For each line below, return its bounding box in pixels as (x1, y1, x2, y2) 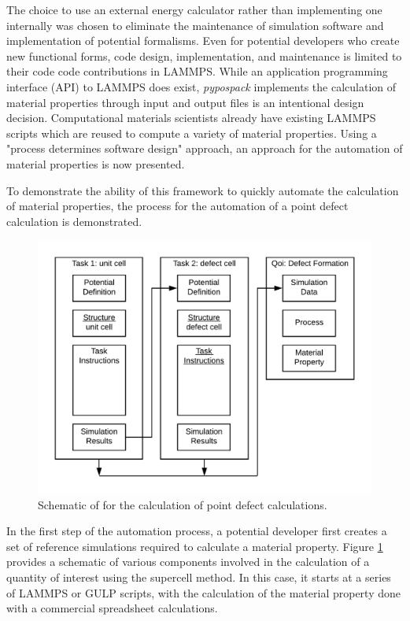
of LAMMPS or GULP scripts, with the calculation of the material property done (6, 584, 401, 601)
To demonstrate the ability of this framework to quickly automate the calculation (6, 182, 399, 198)
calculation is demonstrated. (6, 213, 142, 229)
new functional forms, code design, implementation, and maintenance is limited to (6, 47, 402, 64)
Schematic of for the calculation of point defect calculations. (38, 496, 327, 512)
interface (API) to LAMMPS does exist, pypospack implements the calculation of (6, 78, 397, 94)
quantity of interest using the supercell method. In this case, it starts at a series (6, 569, 391, 585)
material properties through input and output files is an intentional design (6, 94, 364, 110)
